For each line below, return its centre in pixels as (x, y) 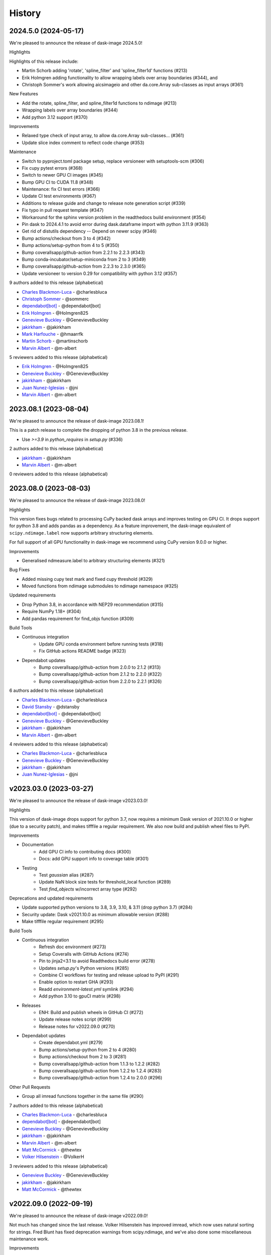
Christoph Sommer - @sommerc (55, 299)
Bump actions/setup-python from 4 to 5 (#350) (71, 245)
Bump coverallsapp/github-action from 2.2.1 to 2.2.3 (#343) (83, 252)
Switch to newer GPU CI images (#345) (62, 175)
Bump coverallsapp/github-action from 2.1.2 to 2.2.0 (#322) (100, 674)
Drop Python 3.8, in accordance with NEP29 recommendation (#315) (93, 604)
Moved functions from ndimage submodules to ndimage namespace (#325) (100, 586)
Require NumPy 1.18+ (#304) (51, 611)
